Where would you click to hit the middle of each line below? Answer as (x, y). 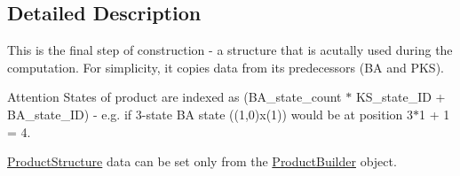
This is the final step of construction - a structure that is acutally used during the (230, 50)
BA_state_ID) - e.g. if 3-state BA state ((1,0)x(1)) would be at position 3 (210, 114)
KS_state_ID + (401, 97)
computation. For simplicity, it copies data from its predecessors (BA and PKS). (226, 67)
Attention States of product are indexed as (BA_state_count (174, 97)
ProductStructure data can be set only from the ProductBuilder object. (202, 161)
